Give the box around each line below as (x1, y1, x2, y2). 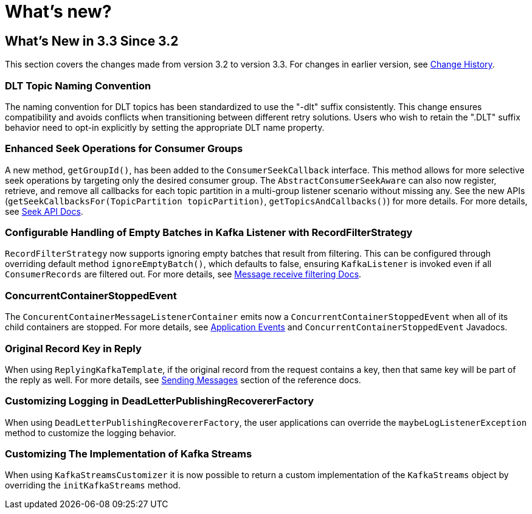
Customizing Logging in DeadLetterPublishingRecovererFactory (5, 395, 314, 408)
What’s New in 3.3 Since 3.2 (5, 33, 179, 49)
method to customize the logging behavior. (5, 427, 176, 438)
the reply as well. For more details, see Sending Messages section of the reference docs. (5, 374, 361, 385)
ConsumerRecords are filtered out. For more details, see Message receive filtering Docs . (5, 269, 362, 280)
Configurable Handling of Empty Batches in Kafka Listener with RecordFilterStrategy (5, 226, 413, 239)
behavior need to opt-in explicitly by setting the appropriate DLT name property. (5, 122, 325, 133)
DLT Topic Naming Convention (5, 79, 151, 92)
